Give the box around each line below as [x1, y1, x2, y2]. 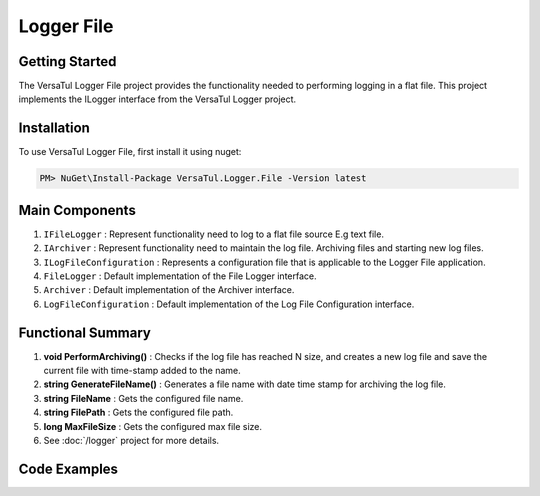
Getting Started [18, 53, 117, 70]
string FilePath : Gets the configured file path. [43, 406, 234, 419]
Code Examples [18, 460, 119, 477]
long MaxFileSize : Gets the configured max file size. [43, 420, 263, 432]
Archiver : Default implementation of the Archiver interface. [43, 284, 295, 296]
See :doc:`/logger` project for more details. [43, 435, 220, 447]
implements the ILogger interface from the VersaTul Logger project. [18, 93, 297, 105]
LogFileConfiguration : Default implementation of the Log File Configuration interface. [43, 298, 415, 310]
